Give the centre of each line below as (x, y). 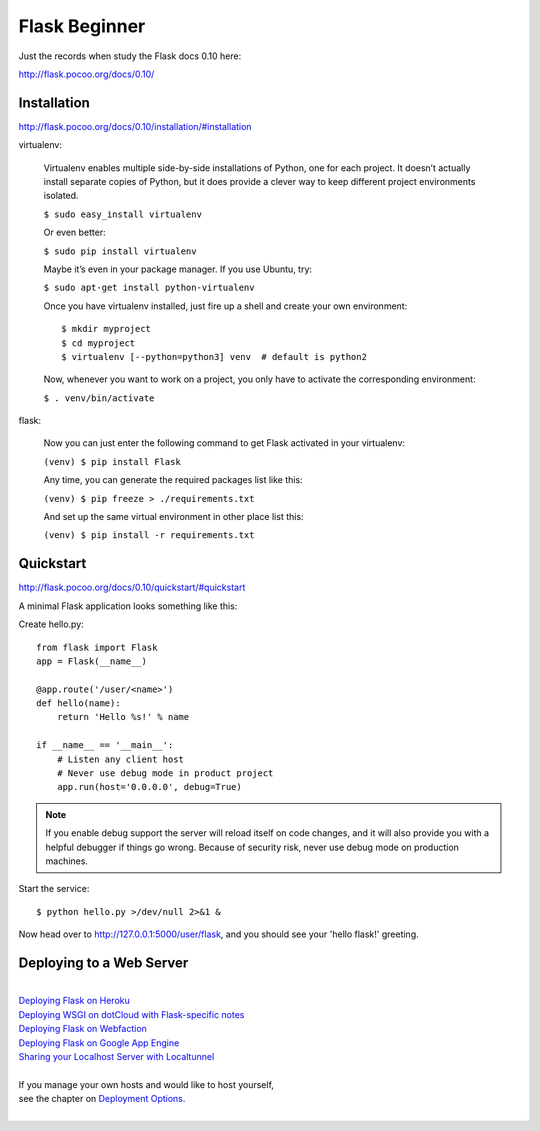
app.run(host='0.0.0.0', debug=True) (149, 787)
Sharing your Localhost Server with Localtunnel (116, 1057)
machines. (67, 861)
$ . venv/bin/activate (99, 398)
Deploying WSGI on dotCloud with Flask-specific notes (131, 1014)
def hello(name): (78, 703)
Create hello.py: (51, 624)
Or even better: (74, 232)
